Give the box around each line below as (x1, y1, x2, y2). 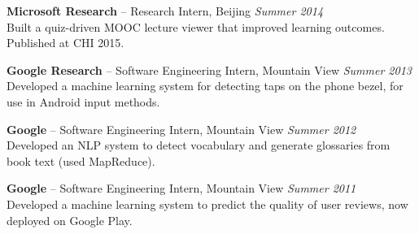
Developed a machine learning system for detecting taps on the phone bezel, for (7, 77, 404, 94)
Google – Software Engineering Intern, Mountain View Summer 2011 (7, 180, 356, 197)
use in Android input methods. (7, 93, 160, 110)
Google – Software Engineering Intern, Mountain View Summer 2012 (7, 120, 356, 137)
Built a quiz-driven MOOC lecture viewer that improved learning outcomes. (7, 18, 385, 35)
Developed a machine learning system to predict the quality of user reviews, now (7, 195, 408, 212)
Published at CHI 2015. (7, 34, 124, 51)
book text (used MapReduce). (7, 152, 155, 169)
